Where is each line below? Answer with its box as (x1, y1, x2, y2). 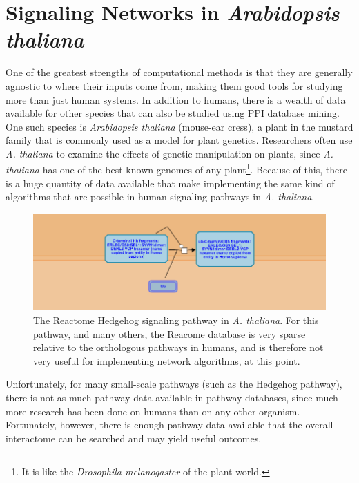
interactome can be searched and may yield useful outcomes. (6, 430, 262, 445)
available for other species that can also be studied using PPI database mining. (6, 106, 340, 120)
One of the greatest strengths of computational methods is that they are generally (6, 65, 353, 79)
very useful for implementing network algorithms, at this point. (33, 353, 300, 368)
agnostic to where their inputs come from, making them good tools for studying (6, 78, 343, 93)
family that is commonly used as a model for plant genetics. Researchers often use (6, 133, 353, 147)
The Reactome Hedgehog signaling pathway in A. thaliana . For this (33, 313, 319, 327)
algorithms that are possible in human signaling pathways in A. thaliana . (6, 189, 315, 204)
